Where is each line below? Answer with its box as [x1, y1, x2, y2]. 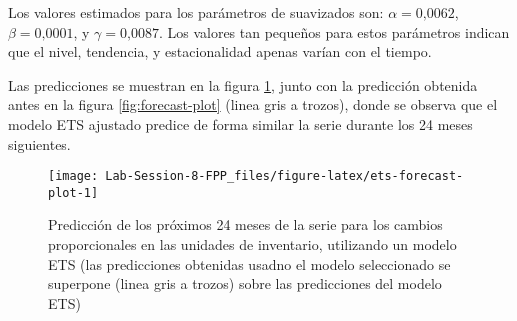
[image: [48, 169, 99, 184]
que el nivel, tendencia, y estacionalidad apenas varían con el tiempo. [8, 41, 432, 62]
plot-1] [48, 185, 99, 200]
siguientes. [8, 133, 71, 154]
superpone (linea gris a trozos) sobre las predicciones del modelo [48, 273, 442, 294]
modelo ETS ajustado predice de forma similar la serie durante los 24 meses [8, 113, 473, 134]
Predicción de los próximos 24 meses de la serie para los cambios [48, 214, 443, 235]
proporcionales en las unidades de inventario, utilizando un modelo [48, 234, 457, 255]
